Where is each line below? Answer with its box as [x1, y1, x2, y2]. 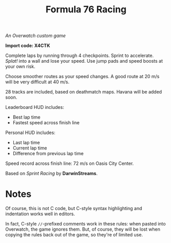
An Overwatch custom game [5, 32, 66, 39]
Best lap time [12, 114, 41, 120]
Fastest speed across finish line [12, 120, 80, 126]
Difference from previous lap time [12, 151, 84, 157]
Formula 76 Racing [45, 4, 127, 15]
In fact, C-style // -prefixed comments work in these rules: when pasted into [5, 221, 166, 227]
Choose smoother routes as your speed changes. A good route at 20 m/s [5, 73, 160, 80]
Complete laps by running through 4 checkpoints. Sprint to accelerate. [5, 52, 154, 59]
